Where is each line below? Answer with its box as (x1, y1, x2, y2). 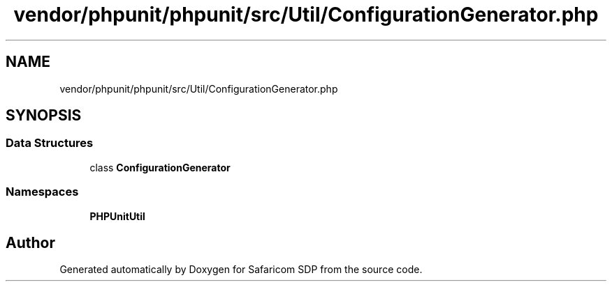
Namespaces (6, 185, 79, 199)
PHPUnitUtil (89, 210, 145, 222)
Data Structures (6, 136, 94, 150)
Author (6, 233, 55, 251)
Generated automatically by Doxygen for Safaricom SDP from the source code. (59, 263, 423, 276)
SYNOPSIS (6, 107, 82, 125)
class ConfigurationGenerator (89, 161, 231, 173)
